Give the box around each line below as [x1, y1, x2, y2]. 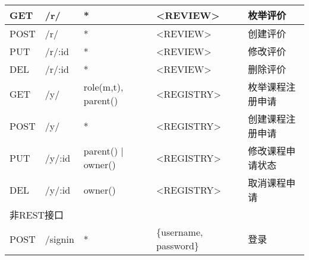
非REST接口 [10, 208, 64, 222]
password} [156, 239, 199, 252]
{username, [156, 225, 203, 239]
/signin [45, 232, 74, 246]
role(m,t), [83, 80, 124, 94]
